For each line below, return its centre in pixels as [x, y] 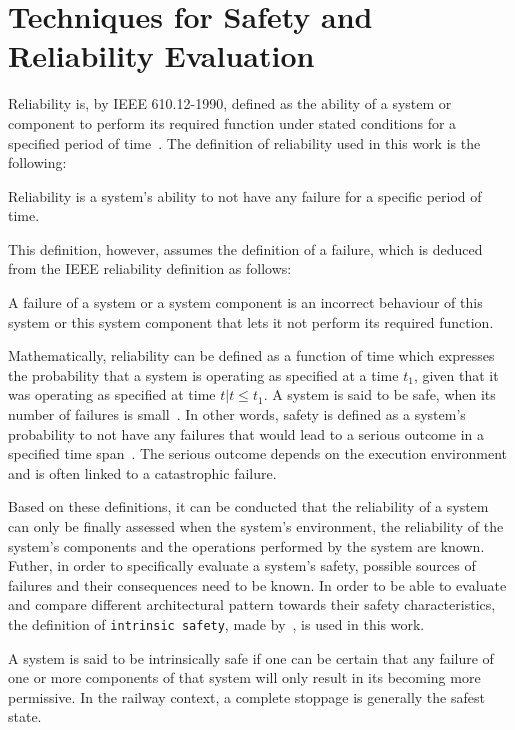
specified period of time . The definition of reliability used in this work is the [244, 142]
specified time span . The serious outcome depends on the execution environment [257, 453]
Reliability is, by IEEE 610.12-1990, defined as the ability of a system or [230, 103]
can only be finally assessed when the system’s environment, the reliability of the [256, 526]
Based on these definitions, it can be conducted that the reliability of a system [248, 506]
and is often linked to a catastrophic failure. [142, 472]
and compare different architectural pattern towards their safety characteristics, [252, 604]
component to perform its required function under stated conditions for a [232, 122]
